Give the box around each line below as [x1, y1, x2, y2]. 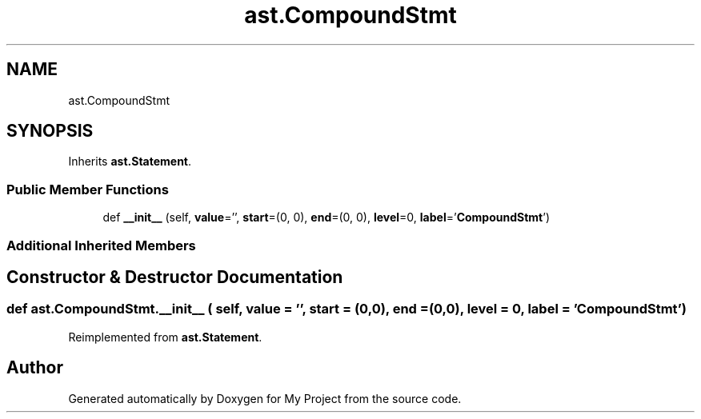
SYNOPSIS [6, 121, 94, 142]
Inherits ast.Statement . [68, 154, 192, 169]
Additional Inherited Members [6, 237, 196, 253]
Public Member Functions [6, 181, 169, 198]
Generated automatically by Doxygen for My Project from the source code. [68, 391, 462, 405]
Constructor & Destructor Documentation [6, 266, 343, 287]
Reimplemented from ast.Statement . [68, 329, 262, 344]
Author [6, 357, 63, 378]
